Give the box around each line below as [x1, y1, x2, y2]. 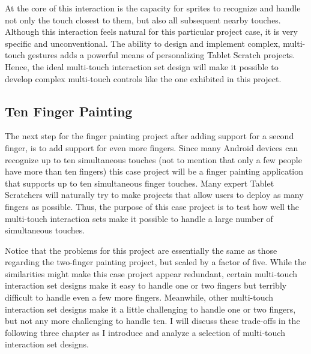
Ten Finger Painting [5, 101, 133, 120]
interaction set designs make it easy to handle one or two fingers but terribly [5, 279, 287, 292]
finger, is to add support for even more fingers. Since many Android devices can [5, 141, 298, 154]
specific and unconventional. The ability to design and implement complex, [5, 37, 280, 49]
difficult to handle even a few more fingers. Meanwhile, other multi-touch [5, 291, 274, 304]
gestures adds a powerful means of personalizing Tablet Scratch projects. [28, 49, 295, 61]
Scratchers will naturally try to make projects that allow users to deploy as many [5, 188, 304, 201]
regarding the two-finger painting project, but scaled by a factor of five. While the [5, 256, 306, 268]
